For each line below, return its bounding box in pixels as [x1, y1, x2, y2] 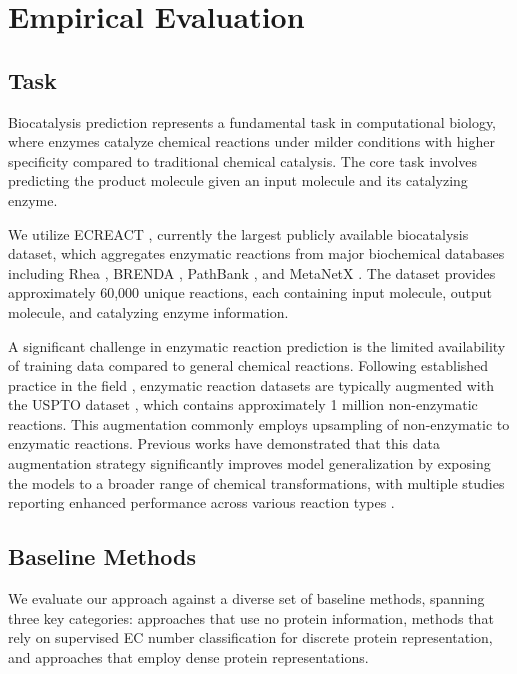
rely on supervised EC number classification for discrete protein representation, [8, 627, 493, 648]
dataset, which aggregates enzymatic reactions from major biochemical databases [8, 243, 505, 264]
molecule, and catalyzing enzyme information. [8, 301, 289, 322]
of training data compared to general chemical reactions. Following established [8, 355, 489, 376]
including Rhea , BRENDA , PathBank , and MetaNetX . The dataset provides [8, 262, 496, 283]
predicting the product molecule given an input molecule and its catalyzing [8, 170, 468, 191]
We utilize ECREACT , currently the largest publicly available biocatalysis [8, 223, 469, 244]
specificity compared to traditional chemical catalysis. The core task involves [8, 150, 478, 171]
